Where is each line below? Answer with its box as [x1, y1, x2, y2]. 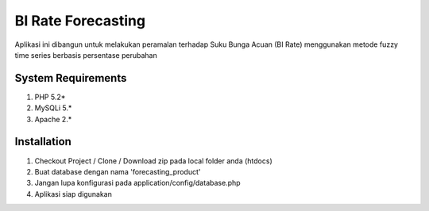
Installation [14, 135, 71, 148]
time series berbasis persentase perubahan [14, 50, 158, 59]
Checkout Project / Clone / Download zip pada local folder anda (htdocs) [34, 155, 273, 166]
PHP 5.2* [34, 92, 66, 102]
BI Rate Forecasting [14, 12, 146, 29]
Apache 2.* [34, 114, 72, 124]
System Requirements [14, 71, 127, 85]
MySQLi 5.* [34, 103, 72, 113]
